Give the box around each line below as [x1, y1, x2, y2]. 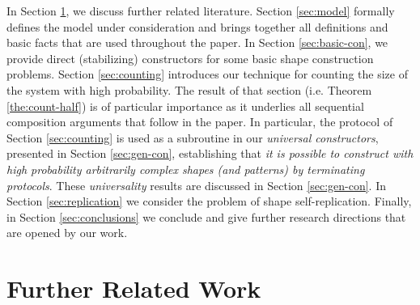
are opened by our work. [6, 224, 128, 241]
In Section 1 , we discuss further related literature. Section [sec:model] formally [6, 2, 395, 19]
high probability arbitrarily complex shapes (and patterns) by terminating [6, 160, 365, 177]
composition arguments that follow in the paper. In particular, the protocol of [6, 113, 393, 130]
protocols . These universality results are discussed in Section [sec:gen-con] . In [6, 176, 387, 193]
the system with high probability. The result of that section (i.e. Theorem [6, 81, 372, 98]
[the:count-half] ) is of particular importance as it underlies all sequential [6, 97, 364, 114]
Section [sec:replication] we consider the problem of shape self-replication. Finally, [6, 193, 412, 210]
